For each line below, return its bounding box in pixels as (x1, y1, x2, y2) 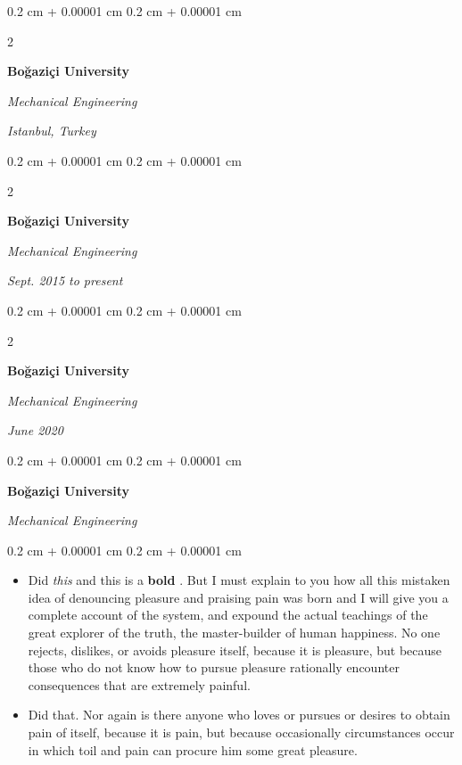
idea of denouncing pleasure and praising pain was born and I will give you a (28, 588, 449, 606)
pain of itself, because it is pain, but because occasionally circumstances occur (28, 723, 455, 742)
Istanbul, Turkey (7, 121, 96, 140)
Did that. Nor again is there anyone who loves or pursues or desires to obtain (28, 705, 450, 724)
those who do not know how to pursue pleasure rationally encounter (28, 658, 400, 677)
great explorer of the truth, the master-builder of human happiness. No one (28, 623, 441, 642)
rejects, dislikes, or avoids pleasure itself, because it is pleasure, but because (28, 640, 442, 659)
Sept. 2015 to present (7, 271, 123, 290)
